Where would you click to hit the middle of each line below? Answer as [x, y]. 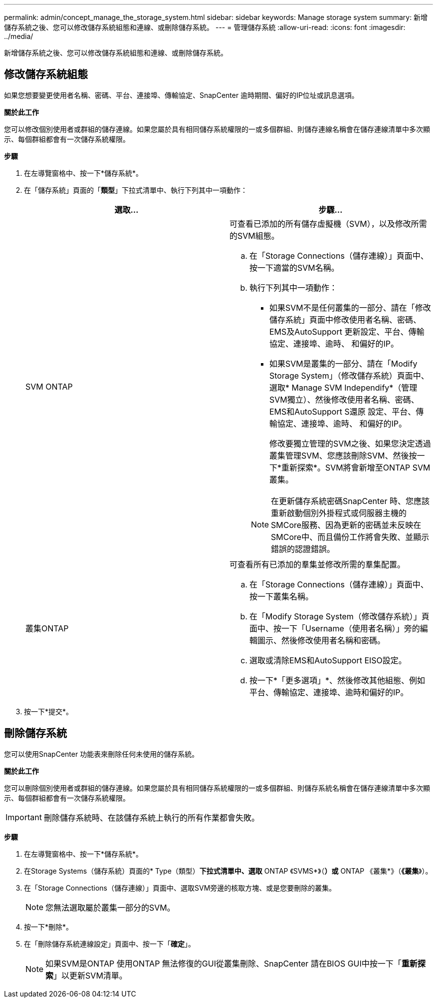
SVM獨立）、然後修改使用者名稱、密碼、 [344, 399]
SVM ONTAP [49, 386]
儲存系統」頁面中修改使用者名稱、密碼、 [345, 319]
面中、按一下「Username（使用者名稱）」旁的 [335, 628]
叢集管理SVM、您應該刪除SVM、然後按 [343, 455]
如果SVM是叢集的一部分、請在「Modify [343, 363]
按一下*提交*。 [49, 711]
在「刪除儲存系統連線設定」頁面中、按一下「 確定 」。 [109, 944]
